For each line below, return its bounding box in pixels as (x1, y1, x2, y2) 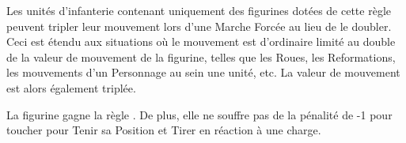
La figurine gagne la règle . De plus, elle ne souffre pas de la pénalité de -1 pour (6, 106, 393, 122)
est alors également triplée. (6, 79, 136, 96)
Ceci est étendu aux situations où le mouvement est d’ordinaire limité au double (6, 33, 396, 50)
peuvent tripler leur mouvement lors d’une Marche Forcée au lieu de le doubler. (6, 17, 392, 34)
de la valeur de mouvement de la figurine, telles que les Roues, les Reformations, (6, 48, 396, 65)
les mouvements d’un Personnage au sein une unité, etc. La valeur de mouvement (6, 64, 400, 81)
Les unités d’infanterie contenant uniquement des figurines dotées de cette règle (6, 2, 391, 18)
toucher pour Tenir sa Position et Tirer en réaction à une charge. (6, 122, 321, 138)
